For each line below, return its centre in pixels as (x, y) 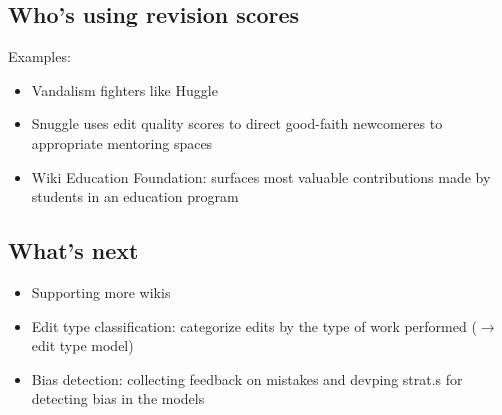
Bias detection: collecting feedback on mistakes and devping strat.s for (247, 378)
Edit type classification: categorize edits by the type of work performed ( (254, 325)
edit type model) (82, 345)
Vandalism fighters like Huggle (124, 89)
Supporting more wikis (101, 291)
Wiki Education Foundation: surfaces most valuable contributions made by (261, 176)
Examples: (39, 56)
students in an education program (135, 196)
